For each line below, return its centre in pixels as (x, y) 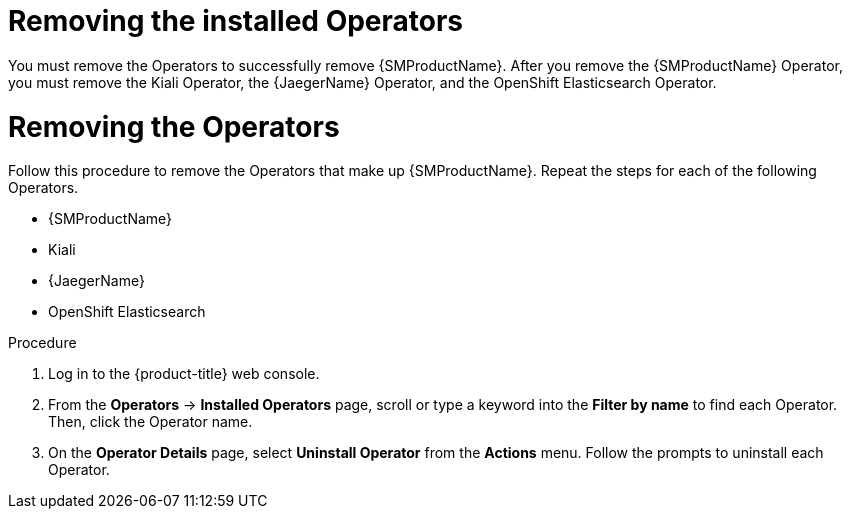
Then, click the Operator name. (150, 422)
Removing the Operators (174, 126)
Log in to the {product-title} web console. (184, 374)
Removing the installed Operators (236, 21)
